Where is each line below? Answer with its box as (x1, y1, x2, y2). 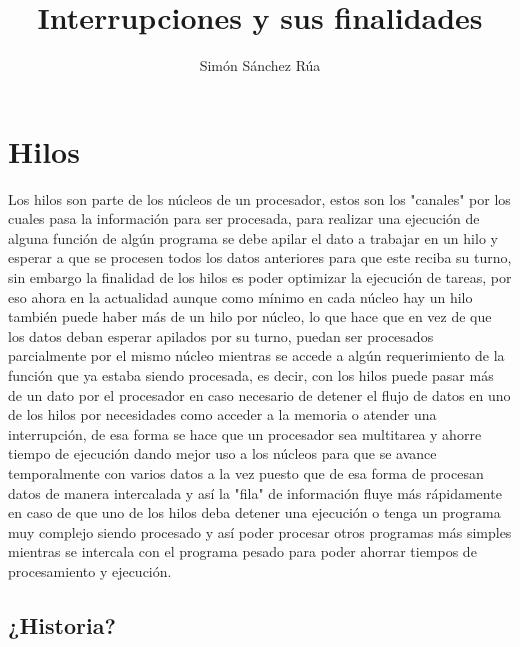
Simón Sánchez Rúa (199, 55, 321, 76)
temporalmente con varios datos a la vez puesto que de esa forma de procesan (8, 462, 484, 483)
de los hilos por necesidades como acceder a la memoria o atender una (8, 404, 437, 425)
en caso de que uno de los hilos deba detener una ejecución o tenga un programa (8, 502, 501, 523)
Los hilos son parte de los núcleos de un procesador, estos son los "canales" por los (8, 188, 511, 209)
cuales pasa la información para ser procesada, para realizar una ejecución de (8, 208, 480, 229)
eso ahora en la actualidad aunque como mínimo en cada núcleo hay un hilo (8, 286, 473, 307)
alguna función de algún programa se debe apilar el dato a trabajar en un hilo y (8, 227, 498, 248)
